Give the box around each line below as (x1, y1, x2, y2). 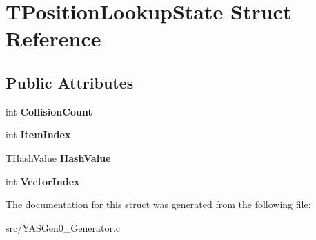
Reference (6, 24, 101, 53)
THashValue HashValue (6, 150, 111, 165)
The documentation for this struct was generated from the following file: (6, 197, 311, 212)
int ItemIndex (6, 127, 71, 142)
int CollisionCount (6, 104, 92, 118)
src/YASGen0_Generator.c (6, 220, 121, 234)
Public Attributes (6, 71, 134, 93)
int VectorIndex (6, 174, 80, 188)
